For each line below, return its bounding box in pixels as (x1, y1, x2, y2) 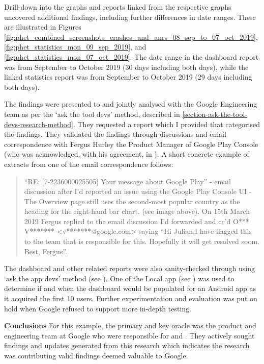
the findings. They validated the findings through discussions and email (4, 129, 226, 139)
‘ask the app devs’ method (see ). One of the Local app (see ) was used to (4, 273, 234, 283)
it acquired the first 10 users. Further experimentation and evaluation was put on (4, 293, 257, 304)
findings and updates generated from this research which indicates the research (4, 340, 250, 351)
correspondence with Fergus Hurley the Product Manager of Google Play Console (4, 138, 258, 149)
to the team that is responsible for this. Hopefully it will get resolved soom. (24, 236, 259, 247)
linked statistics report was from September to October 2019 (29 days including (4, 71, 252, 82)
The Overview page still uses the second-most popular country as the (24, 196, 240, 206)
